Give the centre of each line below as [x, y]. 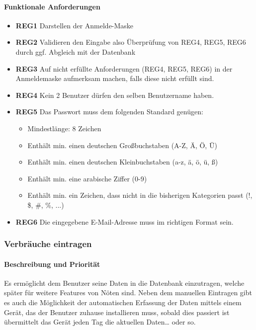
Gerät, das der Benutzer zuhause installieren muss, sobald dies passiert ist [117, 312]
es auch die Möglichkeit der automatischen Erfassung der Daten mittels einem [123, 302]
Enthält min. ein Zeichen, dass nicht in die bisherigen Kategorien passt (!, [140, 195]
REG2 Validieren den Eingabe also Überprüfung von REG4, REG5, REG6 [131, 42]
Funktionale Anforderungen [52, 6]
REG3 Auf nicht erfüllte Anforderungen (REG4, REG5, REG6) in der [124, 68]
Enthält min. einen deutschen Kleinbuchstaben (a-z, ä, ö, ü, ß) [123, 162]
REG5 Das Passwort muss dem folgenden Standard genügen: [109, 112]
